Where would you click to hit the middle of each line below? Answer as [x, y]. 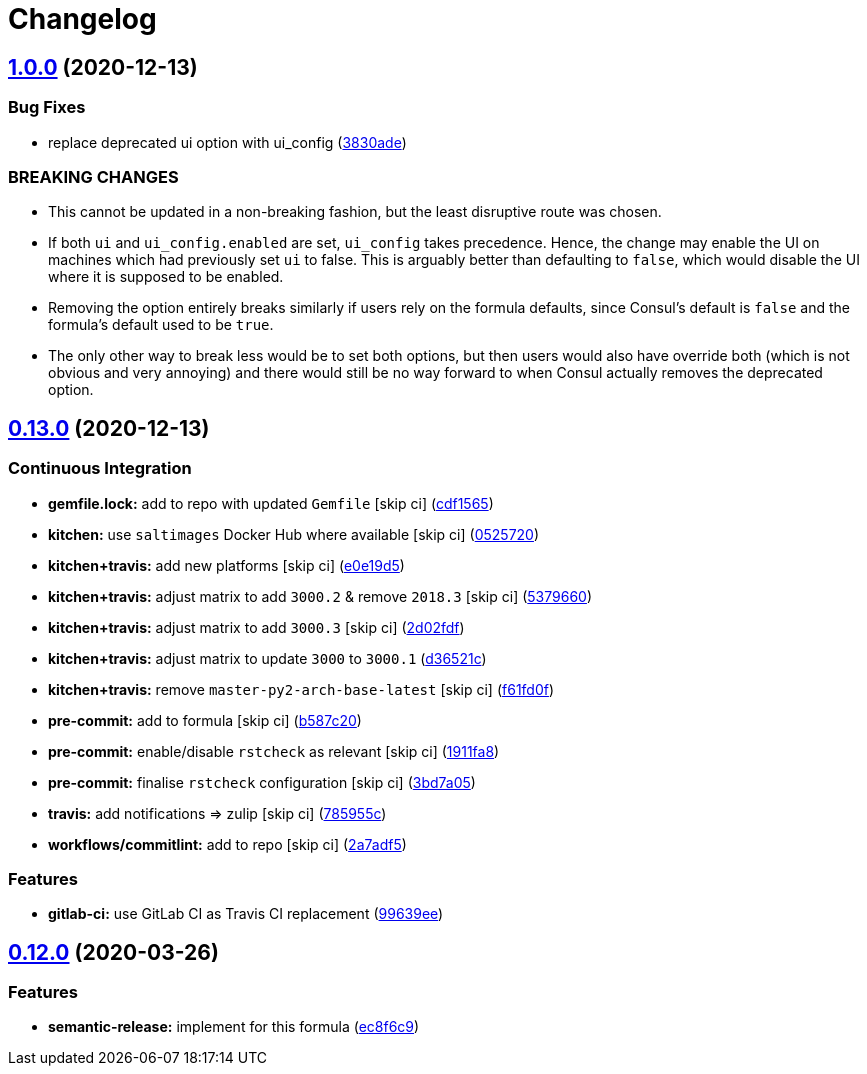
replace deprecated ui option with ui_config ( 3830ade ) [227, 142]
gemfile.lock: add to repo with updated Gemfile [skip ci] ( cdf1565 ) [271, 503]
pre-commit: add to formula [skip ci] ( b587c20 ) [205, 720]
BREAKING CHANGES [93, 176]
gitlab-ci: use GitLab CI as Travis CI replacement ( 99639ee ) [246, 914]
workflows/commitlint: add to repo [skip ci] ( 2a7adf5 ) [227, 844]
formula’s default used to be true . [161, 325]
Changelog [82, 19]
